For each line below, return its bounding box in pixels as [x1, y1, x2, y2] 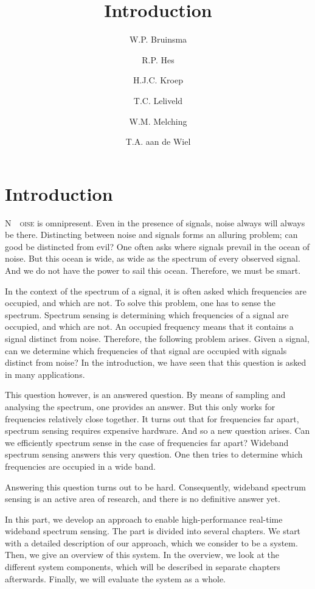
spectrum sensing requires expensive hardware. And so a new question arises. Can [5, 424, 310, 437]
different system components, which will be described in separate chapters [5, 560, 280, 573]
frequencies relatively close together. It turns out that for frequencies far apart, [5, 412, 299, 425]
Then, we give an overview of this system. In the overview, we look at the [5, 548, 279, 561]
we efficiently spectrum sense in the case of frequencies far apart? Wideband [5, 436, 289, 448]
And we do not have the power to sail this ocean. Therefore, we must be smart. [5, 264, 301, 276]
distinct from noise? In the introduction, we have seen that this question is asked [5, 356, 306, 369]
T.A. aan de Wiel [125, 135, 191, 148]
